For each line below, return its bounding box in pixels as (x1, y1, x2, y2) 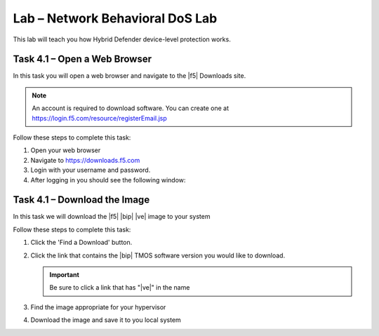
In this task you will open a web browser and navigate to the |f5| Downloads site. (13, 72, 246, 80)
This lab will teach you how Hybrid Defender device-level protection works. (13, 35, 231, 43)
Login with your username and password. (30, 166, 151, 175)
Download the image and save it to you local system (30, 316, 182, 324)
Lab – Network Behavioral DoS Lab (13, 11, 218, 26)
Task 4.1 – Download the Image (13, 194, 150, 206)
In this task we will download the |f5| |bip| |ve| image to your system (13, 213, 211, 221)
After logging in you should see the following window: (30, 175, 186, 184)
